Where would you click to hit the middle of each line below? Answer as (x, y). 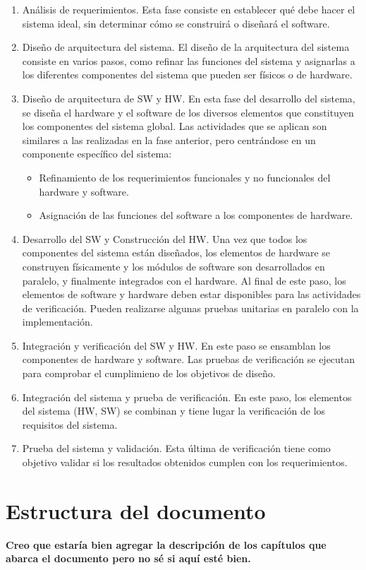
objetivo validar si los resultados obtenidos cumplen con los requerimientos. (185, 462)
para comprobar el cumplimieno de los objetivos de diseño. (149, 373)
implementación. (57, 322)
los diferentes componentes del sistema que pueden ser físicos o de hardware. (187, 75)
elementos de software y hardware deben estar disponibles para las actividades (191, 294)
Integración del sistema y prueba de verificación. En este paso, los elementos (187, 397)
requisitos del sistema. (70, 424)
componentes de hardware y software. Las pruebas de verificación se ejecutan (189, 359)
